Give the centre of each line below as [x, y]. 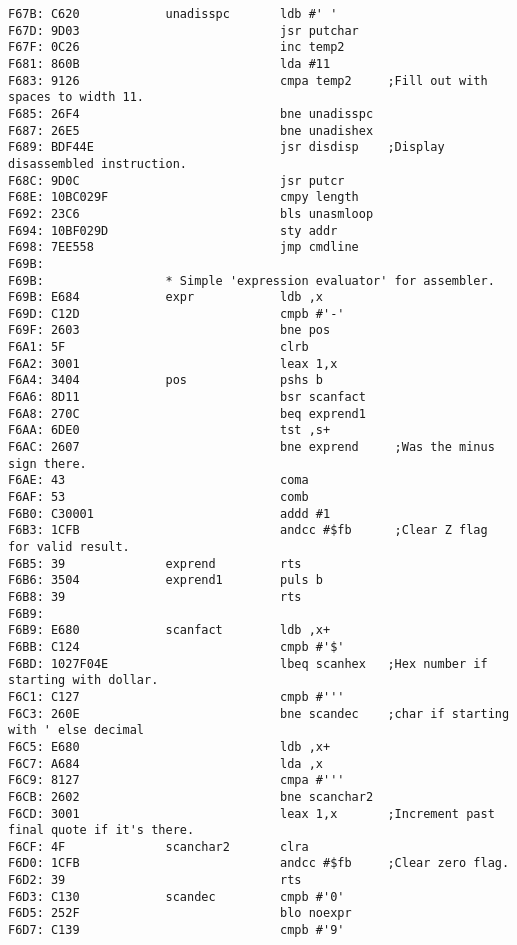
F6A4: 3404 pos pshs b [165, 380]
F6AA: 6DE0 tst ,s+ [169, 430]
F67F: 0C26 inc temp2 [176, 47]
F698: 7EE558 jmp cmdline [183, 247]
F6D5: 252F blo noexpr [180, 913]
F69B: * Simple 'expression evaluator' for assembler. [251, 280]
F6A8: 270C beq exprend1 [187, 413]
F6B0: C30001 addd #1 [169, 513]
